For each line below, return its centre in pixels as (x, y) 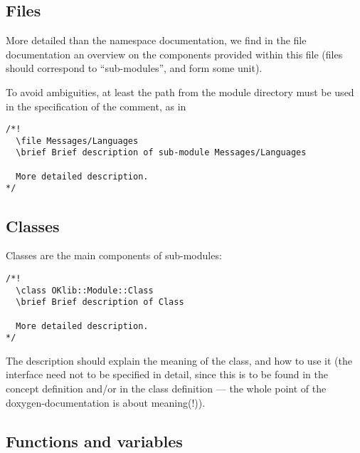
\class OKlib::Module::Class (85, 290)
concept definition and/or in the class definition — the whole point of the (166, 389)
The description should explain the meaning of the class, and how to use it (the (179, 360)
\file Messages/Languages (77, 141)
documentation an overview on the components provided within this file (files (174, 54)
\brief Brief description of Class (100, 302)
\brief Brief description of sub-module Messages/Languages (161, 153)
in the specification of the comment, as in (96, 106)
